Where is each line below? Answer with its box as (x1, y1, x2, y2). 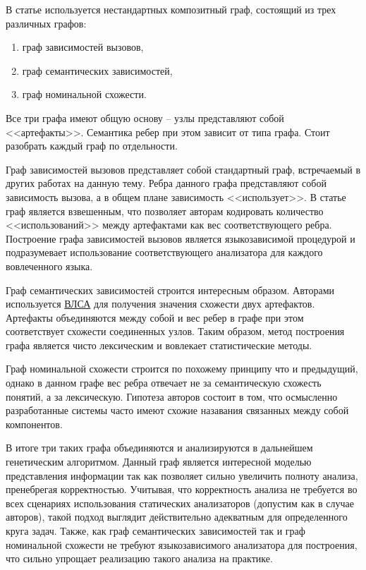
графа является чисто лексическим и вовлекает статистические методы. (6, 337, 312, 352)
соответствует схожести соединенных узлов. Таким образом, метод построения (6, 324, 345, 339)
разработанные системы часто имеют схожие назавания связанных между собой (6, 403, 349, 418)
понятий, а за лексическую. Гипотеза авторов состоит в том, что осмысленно (6, 389, 338, 404)
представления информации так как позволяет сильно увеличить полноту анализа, (6, 468, 358, 483)
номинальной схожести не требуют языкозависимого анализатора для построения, (6, 537, 358, 552)
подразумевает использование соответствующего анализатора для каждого (6, 245, 323, 260)
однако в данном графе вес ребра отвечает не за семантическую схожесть (6, 375, 322, 390)
